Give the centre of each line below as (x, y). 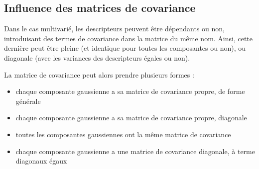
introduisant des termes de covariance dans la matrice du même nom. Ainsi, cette (129, 38)
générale (28, 101)
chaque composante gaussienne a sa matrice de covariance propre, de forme (130, 91)
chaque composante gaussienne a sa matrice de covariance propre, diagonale (131, 118)
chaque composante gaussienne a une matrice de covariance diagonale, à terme (135, 151)
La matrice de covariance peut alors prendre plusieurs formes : (99, 74)
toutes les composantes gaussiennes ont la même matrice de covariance (123, 134)
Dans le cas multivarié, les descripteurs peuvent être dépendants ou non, (114, 29)
